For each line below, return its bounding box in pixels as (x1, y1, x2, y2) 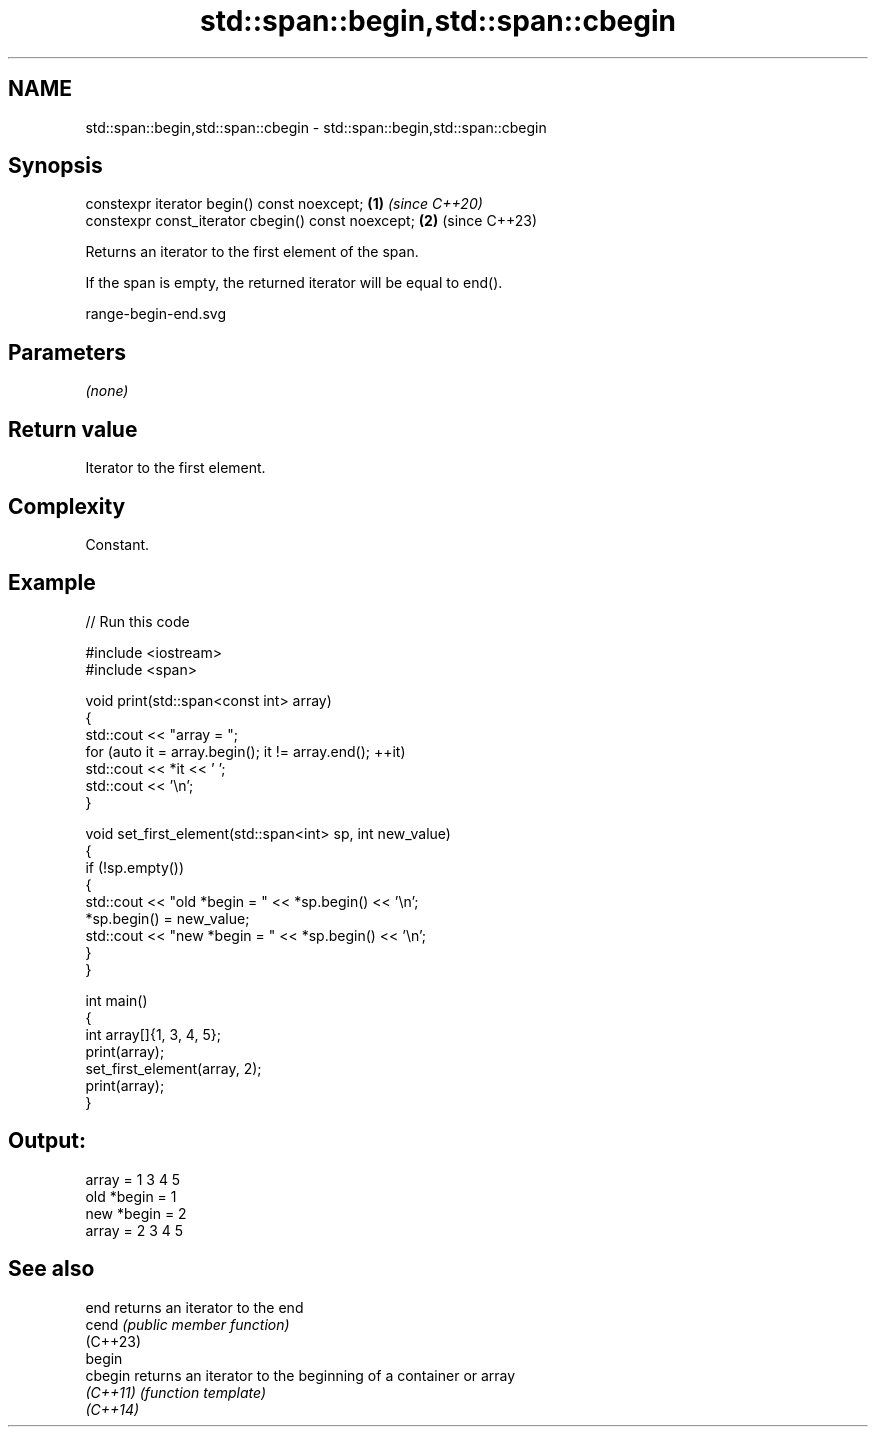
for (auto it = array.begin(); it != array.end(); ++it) (85, 742, 406, 760)
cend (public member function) (85, 1315, 290, 1333)
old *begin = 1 (85, 1187, 177, 1205)
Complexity (8, 493, 126, 519)
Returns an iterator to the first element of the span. (85, 243, 419, 261)
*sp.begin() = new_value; (85, 909, 250, 927)
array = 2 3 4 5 (85, 1221, 184, 1239)
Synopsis (8, 153, 103, 179)
